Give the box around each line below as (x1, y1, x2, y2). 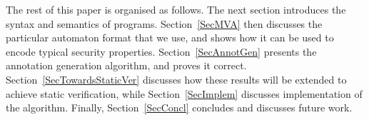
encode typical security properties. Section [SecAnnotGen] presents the (6, 44, 317, 59)
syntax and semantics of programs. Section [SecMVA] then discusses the (6, 16, 323, 31)
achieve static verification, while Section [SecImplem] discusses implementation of (6, 86, 363, 101)
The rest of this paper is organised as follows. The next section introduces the (6, 2, 346, 16)
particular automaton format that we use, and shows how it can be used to (6, 30, 334, 45)
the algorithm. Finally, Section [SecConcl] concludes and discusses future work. (6, 100, 353, 115)
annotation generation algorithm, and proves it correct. (6, 58, 247, 73)
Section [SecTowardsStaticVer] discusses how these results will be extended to (6, 71, 347, 86)
